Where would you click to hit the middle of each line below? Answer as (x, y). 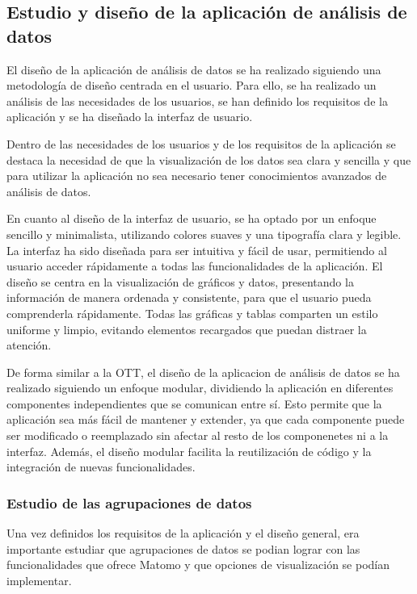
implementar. (39, 580)
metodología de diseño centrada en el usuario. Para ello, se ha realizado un (192, 85)
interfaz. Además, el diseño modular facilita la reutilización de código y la (189, 451)
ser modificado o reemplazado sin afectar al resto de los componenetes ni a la (198, 435)
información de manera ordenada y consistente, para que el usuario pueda (189, 297)
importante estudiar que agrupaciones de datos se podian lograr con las (183, 548)
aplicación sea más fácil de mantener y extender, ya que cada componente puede (206, 419)
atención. (29, 345)
